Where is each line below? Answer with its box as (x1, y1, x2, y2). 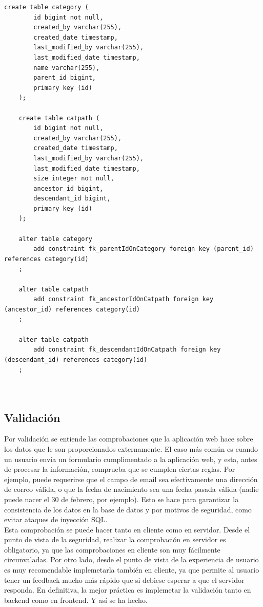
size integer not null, (33, 175, 114, 182)
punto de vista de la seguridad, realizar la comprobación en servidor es (4, 534, 226, 545)
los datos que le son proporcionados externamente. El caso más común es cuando (4, 443, 258, 454)
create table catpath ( (18, 114, 100, 122)
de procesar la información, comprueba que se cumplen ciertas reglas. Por (4, 464, 235, 474)
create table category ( (4, 4, 89, 11)
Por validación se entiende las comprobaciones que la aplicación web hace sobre (4, 433, 253, 444)
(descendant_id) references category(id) (4, 356, 148, 363)
